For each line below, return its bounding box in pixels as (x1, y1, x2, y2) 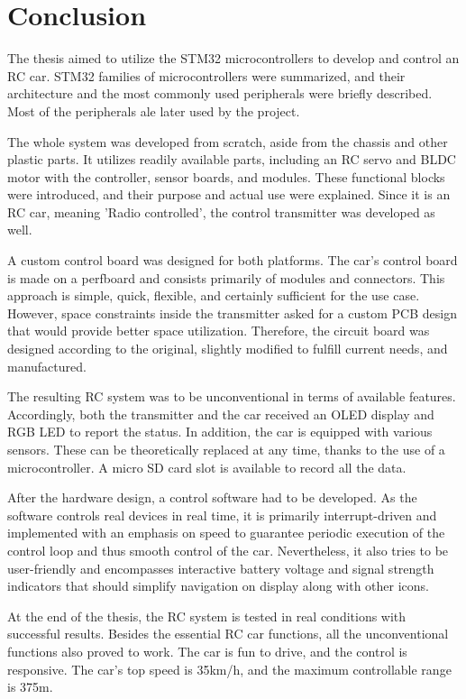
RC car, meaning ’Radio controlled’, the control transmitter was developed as (7, 202, 435, 221)
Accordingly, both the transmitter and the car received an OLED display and (7, 404, 434, 423)
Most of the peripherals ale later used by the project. (7, 101, 300, 120)
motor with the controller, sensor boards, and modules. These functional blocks (7, 167, 445, 186)
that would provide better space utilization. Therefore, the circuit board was (7, 321, 430, 340)
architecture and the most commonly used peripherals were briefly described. (7, 84, 433, 103)
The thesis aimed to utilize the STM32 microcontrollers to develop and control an (7, 49, 460, 68)
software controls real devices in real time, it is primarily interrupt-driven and (7, 505, 437, 524)
